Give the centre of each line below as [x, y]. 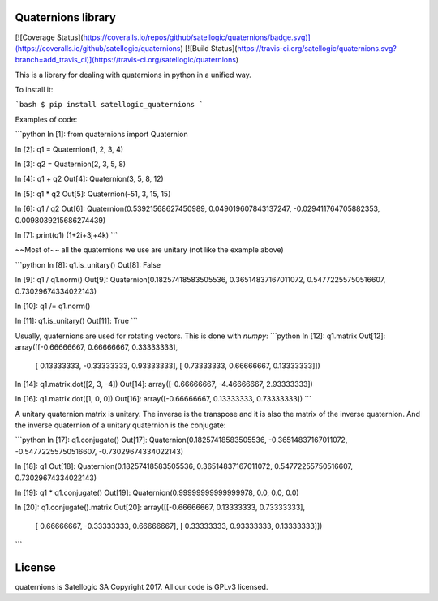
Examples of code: [46, 119]
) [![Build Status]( [208, 48]
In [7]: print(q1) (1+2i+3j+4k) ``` [66, 234]
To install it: [34, 90]
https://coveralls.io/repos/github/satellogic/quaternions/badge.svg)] [197, 37]
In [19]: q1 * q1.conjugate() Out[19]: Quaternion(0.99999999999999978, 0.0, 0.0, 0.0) [157, 493]
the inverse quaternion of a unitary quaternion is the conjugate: [120, 425]
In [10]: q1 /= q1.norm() [53, 306]
